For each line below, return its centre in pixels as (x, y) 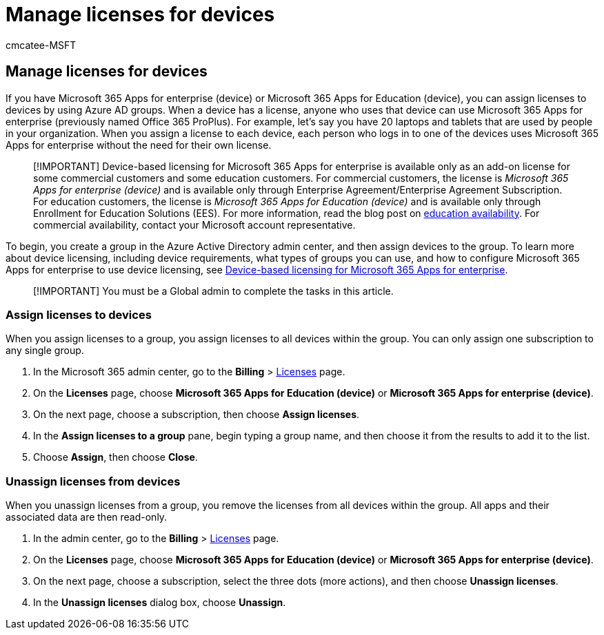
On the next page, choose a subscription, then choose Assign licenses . (197, 415)
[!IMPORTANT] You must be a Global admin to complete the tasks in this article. (213, 291)
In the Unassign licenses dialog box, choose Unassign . (160, 603)
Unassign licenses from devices (93, 481)
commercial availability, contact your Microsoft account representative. (194, 225)
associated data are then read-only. (87, 517)
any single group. (45, 351)
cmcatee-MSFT (41, 45)
